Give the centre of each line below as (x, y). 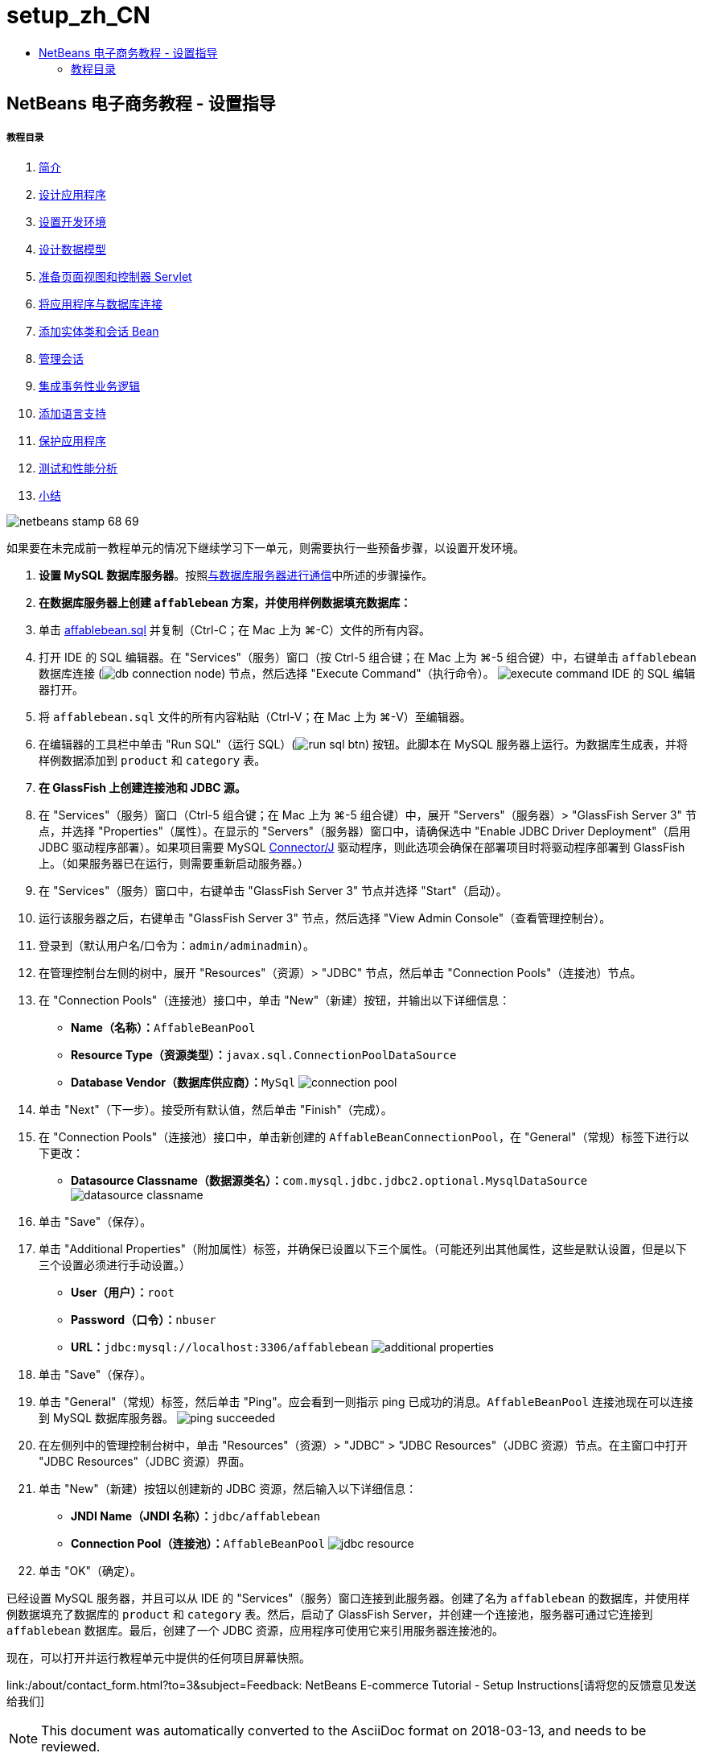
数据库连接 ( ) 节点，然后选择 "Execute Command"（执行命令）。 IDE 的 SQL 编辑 (367, 673)
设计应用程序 (72, 194)
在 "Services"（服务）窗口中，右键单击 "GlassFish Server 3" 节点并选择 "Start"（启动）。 (273, 890)
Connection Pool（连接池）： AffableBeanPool (198, 1543)
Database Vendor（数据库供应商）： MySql (183, 1082)
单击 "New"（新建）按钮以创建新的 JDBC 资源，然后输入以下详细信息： (228, 1488)
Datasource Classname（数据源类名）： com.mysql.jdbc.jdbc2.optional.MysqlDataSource (329, 1180)
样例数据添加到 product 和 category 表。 (152, 760)
